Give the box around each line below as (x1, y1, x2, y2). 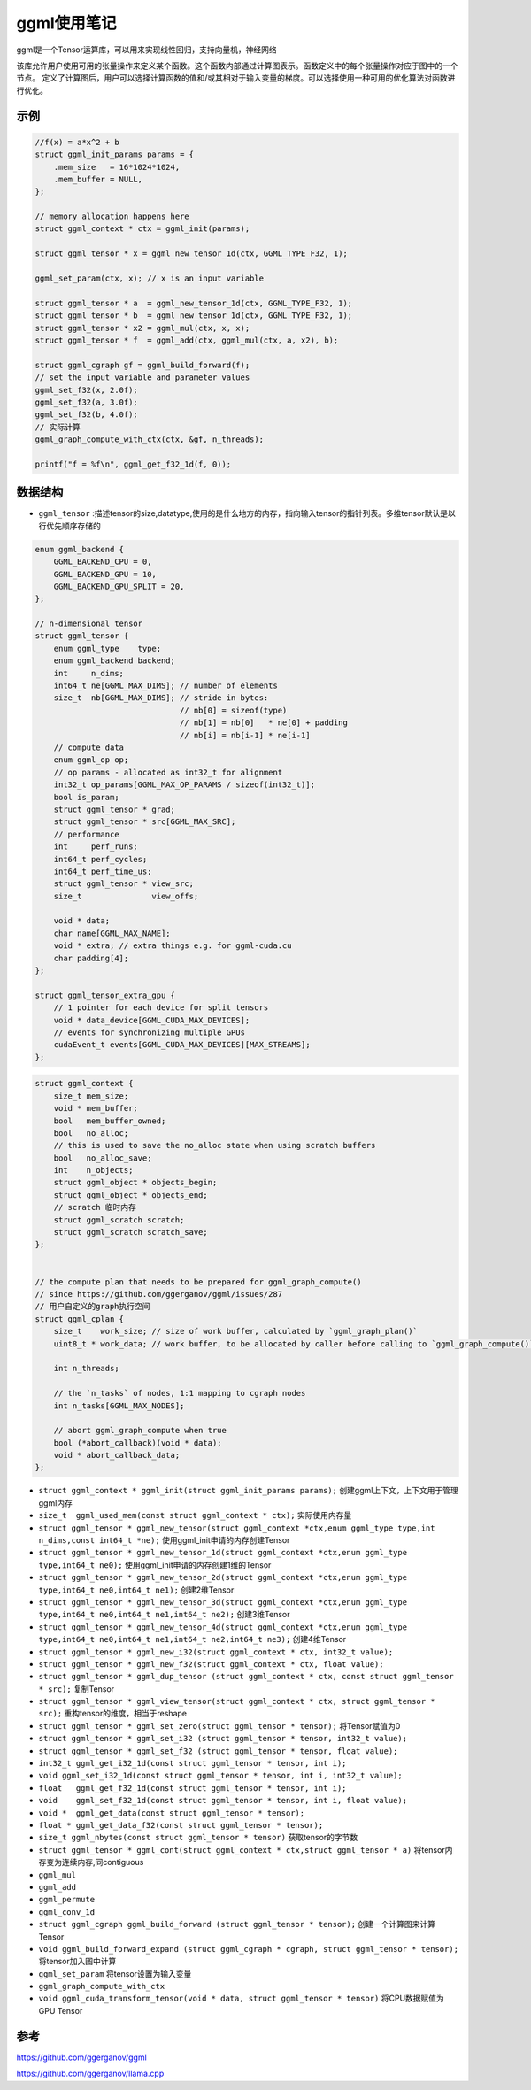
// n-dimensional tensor (35, 619, 143, 629)
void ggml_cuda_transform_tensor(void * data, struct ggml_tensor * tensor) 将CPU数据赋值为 (38, 1993, 444, 2004)
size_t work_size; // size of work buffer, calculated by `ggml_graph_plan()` (53, 1326, 418, 1337)
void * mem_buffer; (53, 1103, 139, 1114)
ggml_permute (38, 1894, 96, 1905)
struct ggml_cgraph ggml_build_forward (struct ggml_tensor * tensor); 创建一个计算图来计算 (38, 1919, 436, 1930)
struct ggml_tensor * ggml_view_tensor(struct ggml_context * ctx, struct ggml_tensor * (38, 1696, 435, 1707)
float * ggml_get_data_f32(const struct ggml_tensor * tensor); (38, 1820, 324, 1830)
